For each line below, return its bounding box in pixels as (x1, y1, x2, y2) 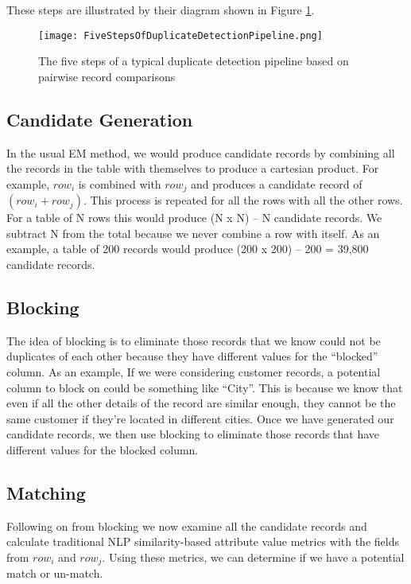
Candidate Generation (6, 107, 193, 131)
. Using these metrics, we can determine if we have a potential (102, 549, 405, 565)
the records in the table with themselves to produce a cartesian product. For (6, 160, 379, 177)
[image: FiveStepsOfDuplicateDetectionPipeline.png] (38, 29, 323, 41)
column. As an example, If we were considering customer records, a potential (6, 364, 381, 380)
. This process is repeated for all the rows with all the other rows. (83, 192, 403, 208)
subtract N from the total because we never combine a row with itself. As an (6, 224, 380, 241)
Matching (6, 481, 86, 504)
